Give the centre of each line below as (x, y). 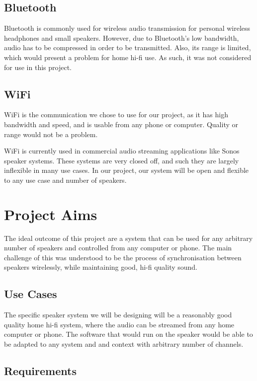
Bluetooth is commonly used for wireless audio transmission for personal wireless (127, 28)
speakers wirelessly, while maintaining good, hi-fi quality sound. (101, 267)
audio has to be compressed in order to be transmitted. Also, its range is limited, (128, 47)
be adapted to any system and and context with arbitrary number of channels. (124, 344)
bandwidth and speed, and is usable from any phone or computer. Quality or (121, 124)
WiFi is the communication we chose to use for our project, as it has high (116, 114)
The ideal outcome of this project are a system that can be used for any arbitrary (128, 238)
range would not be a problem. (51, 134)
